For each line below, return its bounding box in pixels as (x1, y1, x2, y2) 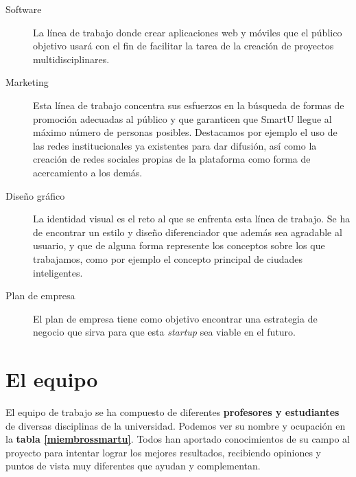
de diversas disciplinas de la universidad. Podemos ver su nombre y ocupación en (5, 418, 346, 432)
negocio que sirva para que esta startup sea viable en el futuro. (33, 325, 296, 339)
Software (5, 2, 42, 16)
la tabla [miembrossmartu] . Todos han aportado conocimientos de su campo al (5, 432, 350, 446)
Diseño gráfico (5, 188, 65, 202)
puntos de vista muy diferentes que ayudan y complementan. (5, 458, 261, 473)
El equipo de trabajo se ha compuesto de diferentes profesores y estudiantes (5, 405, 340, 419)
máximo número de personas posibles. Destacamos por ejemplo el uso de (33, 125, 337, 139)
